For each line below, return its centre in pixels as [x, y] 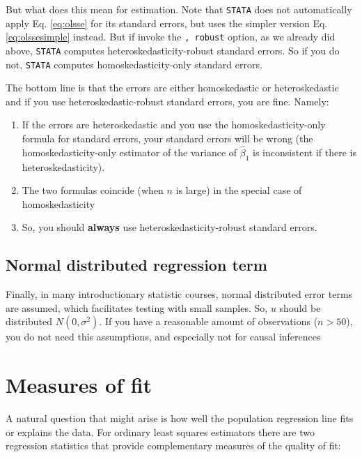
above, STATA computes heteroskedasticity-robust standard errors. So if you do [173, 50]
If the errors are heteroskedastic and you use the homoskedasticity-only [174, 125]
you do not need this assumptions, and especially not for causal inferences [163, 337]
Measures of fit [79, 385]
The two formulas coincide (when [93, 190]
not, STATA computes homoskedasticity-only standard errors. [134, 64]
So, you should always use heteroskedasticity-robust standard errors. [170, 227]
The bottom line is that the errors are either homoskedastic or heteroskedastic [172, 88]
